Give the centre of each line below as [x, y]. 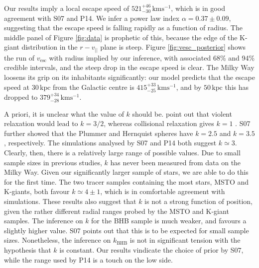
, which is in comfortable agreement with [163, 191]
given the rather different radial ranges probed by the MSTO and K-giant [117, 211]
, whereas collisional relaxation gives [159, 123]
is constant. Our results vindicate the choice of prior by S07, [151, 250]
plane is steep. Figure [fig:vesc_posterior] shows [173, 47]
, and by [189, 87]
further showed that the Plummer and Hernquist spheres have [99, 133]
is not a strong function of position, [198, 201]
